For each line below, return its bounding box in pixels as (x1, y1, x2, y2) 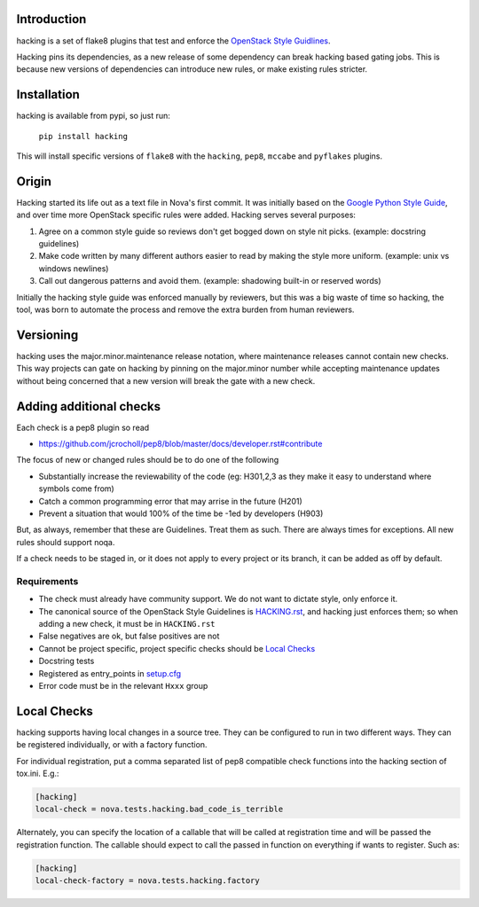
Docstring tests (38, 656, 95, 667)
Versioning (16, 327, 79, 342)
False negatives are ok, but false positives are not (38, 630, 220, 642)
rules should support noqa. (16, 536, 115, 547)
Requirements (16, 575, 79, 587)
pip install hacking (38, 131, 129, 141)
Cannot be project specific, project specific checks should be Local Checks (38, 643, 316, 653)
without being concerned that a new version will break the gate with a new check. (16, 375, 316, 386)
